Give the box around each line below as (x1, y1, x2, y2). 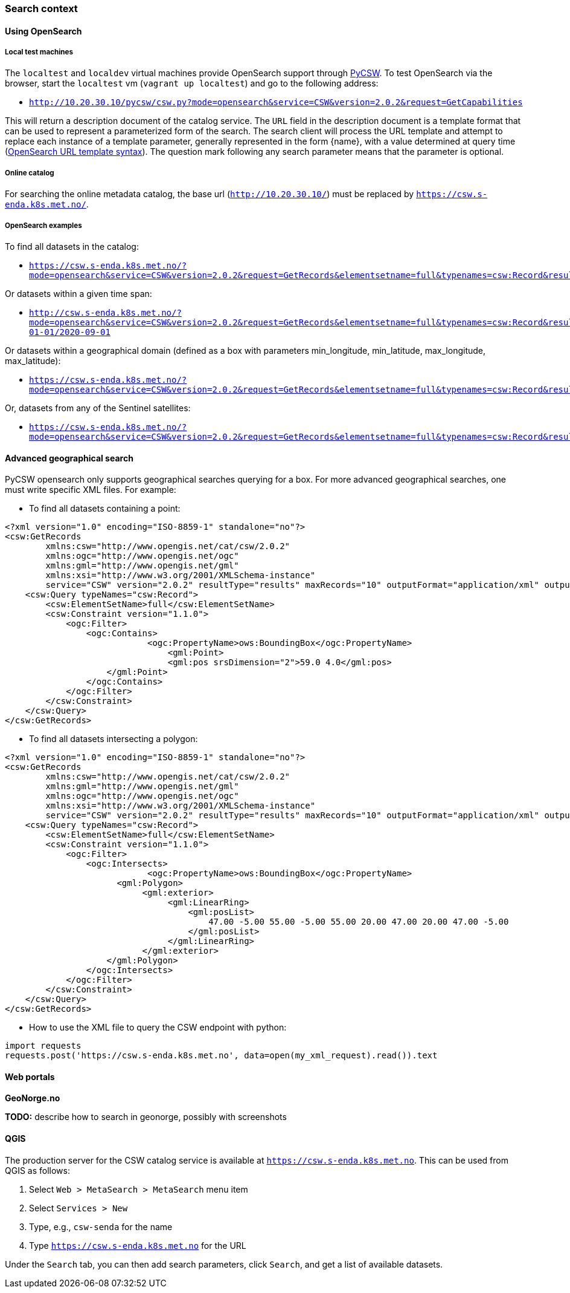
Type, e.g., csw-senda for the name (29, 1221, 173, 1232)
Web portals (5, 1071, 55, 1082)
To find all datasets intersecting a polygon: (29, 734, 198, 744)
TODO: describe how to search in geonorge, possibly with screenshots (5, 1112, 287, 1122)
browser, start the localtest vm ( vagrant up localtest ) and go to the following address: (5, 78, 379, 89)
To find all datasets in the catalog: (5, 241, 139, 252)
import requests (5, 1041, 82, 1051)
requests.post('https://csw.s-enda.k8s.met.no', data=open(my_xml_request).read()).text (5, 1050, 438, 1061)
